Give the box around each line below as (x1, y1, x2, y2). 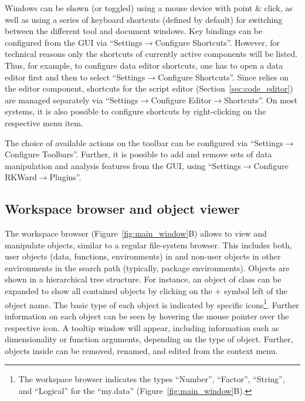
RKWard (5, 171, 37, 183)
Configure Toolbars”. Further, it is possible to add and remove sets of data (5, 148, 272, 160)
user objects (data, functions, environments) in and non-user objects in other (5, 250, 281, 262)
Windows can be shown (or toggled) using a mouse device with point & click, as (5, 2, 293, 14)
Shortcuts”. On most (224, 93, 297, 106)
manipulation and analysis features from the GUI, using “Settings (5, 159, 241, 171)
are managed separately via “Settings (5, 93, 138, 106)
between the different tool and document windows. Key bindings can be (5, 25, 263, 37)
